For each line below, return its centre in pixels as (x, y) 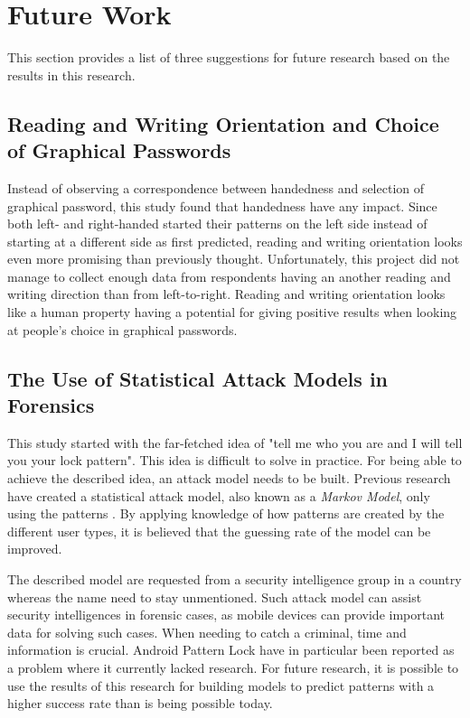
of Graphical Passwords (119, 150)
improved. (35, 549)
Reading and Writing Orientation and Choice (223, 123)
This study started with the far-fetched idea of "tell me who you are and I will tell (235, 442)
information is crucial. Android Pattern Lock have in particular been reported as (231, 650)
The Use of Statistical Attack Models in (198, 378)
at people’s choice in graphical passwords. (122, 329)
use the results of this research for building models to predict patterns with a (221, 685)
